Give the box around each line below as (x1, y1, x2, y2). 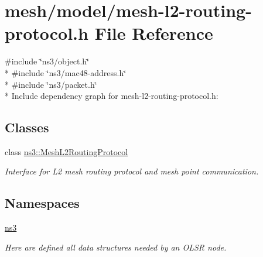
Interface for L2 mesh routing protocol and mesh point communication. (5, 165, 259, 177)
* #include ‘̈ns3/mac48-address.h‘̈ (5, 66, 127, 78)
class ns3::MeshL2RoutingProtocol (5, 145, 128, 157)
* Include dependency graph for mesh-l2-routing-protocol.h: (5, 90, 218, 102)
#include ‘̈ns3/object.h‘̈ (5, 55, 89, 67)
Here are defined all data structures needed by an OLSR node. (5, 241, 227, 253)
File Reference (94, 21, 213, 45)
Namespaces (5, 194, 80, 212)
